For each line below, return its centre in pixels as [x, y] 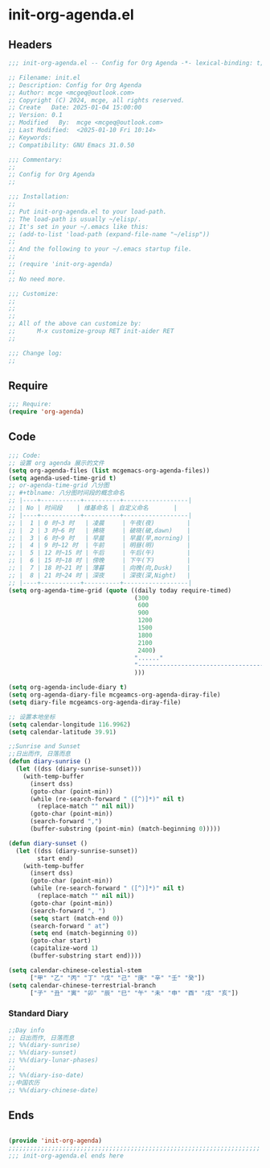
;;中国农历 [24, 1083]
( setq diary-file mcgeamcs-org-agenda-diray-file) [95, 702]
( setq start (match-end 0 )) [77, 918]
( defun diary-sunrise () [50, 762]
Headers [30, 45]
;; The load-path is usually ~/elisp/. [75, 219]
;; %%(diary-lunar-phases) [53, 1060]
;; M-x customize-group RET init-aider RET [91, 331]
